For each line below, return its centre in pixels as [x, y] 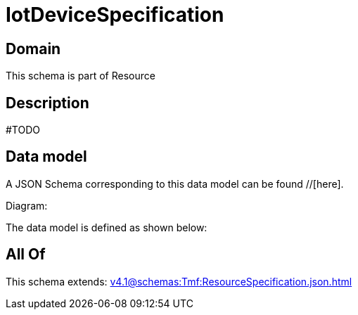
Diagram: [27, 205]
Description [47, 103]
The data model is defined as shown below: [107, 227]
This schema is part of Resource [81, 76]
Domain [33, 49]
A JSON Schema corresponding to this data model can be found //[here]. [175, 184]
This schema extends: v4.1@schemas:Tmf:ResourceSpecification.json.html [179, 281]
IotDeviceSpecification [115, 15]
